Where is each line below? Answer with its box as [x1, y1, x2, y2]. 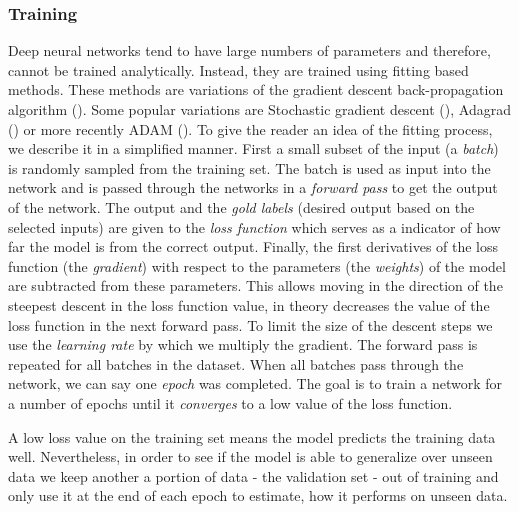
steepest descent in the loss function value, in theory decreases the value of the [8, 294, 490, 315]
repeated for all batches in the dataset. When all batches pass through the [8, 353, 464, 374]
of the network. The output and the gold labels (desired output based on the [8, 196, 475, 217]
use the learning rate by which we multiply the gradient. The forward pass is [8, 334, 478, 355]
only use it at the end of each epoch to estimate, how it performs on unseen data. [8, 485, 508, 506]
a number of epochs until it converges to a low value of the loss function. [8, 392, 453, 413]
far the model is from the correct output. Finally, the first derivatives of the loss [8, 236, 499, 257]
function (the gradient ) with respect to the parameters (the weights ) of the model [8, 255, 506, 276]
